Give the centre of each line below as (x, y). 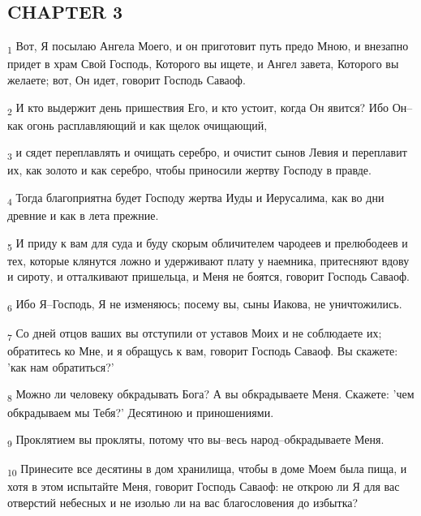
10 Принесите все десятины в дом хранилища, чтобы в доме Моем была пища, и (207, 470)
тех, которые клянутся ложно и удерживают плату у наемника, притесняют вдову (208, 260)
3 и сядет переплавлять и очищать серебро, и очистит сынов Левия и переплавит (207, 153)
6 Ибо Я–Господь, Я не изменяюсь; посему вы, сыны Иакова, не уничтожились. (205, 304)
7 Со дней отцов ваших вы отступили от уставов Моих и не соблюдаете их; (195, 334)
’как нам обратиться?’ (61, 366)
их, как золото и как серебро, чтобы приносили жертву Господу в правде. (189, 170)
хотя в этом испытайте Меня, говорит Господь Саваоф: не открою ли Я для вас (204, 486)
